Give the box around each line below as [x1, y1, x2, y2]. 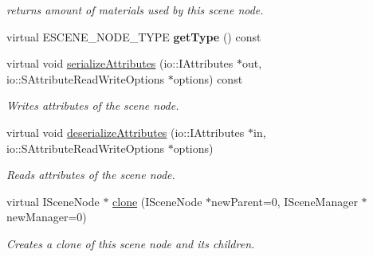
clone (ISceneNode [112, 193, 202, 209]
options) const [173, 70, 243, 87]
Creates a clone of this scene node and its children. [6, 235, 255, 251]
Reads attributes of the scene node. [6, 166, 175, 183]
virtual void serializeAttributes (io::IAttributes [6, 55, 234, 72]
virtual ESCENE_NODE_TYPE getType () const [6, 28, 261, 45]
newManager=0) [6, 208, 87, 225]
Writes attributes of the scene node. [6, 97, 179, 114]
